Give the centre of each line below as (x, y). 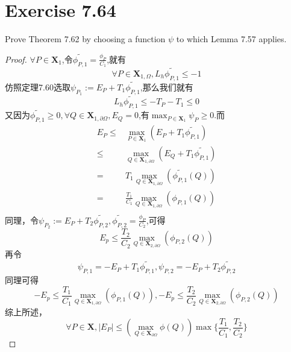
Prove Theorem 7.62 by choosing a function (85, 39)
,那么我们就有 (167, 87)
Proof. (16, 59)
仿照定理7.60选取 (38, 87)
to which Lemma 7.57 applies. (231, 39)
